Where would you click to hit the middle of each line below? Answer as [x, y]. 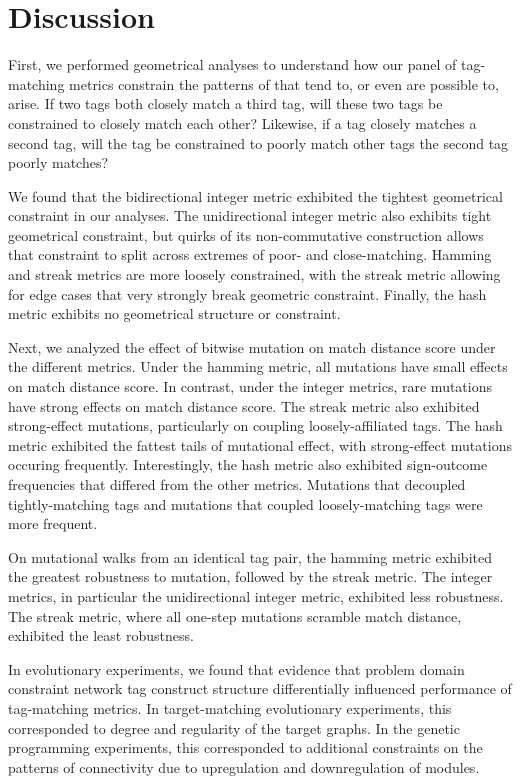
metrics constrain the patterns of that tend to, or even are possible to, [284, 83]
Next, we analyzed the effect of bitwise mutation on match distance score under [252, 346]
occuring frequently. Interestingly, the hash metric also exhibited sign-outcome [248, 464]
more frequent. [53, 523]
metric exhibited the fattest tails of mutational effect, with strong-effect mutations [260, 444]
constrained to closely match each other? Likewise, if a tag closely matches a [242, 122]
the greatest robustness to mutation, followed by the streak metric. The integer [250, 576]
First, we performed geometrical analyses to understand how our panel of [232, 64]
